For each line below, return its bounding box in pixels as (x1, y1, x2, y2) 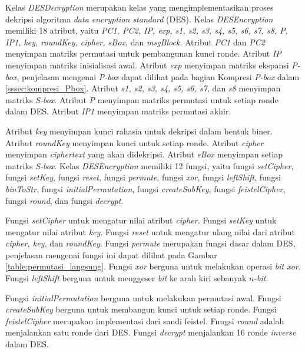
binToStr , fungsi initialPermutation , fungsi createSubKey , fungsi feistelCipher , (5, 182, 286, 195)
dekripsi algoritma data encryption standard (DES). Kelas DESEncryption (5, 12, 273, 25)
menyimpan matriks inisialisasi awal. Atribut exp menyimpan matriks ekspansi (5, 58, 289, 71)
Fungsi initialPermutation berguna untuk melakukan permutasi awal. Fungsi (5, 291, 281, 304)
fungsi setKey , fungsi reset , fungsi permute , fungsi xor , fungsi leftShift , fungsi (5, 171, 281, 183)
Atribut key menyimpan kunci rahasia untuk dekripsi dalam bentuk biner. (5, 124, 273, 137)
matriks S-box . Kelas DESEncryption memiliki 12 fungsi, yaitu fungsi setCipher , (5, 159, 294, 172)
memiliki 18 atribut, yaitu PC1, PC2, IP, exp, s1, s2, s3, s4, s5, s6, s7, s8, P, (5, 24, 288, 37)
